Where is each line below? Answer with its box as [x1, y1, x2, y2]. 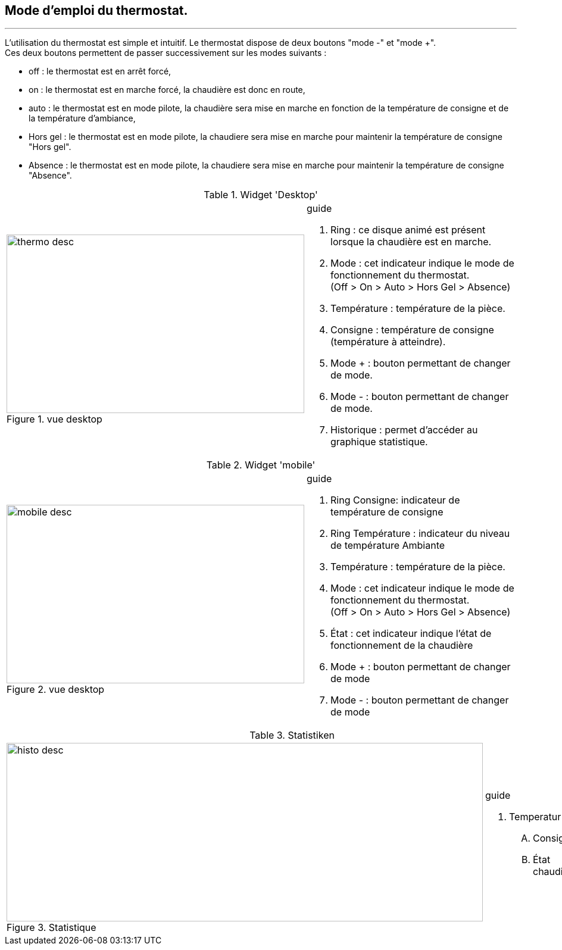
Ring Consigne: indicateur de [330, 494, 460, 507]
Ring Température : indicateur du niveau [330, 527, 510, 540]
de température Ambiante [330, 539, 445, 552]
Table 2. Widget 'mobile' [206, 459, 316, 471]
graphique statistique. [330, 436, 428, 448]
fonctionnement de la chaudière [330, 639, 473, 652]
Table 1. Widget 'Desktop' [204, 189, 318, 201]
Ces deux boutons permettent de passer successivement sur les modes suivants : [5, 48, 327, 58]
